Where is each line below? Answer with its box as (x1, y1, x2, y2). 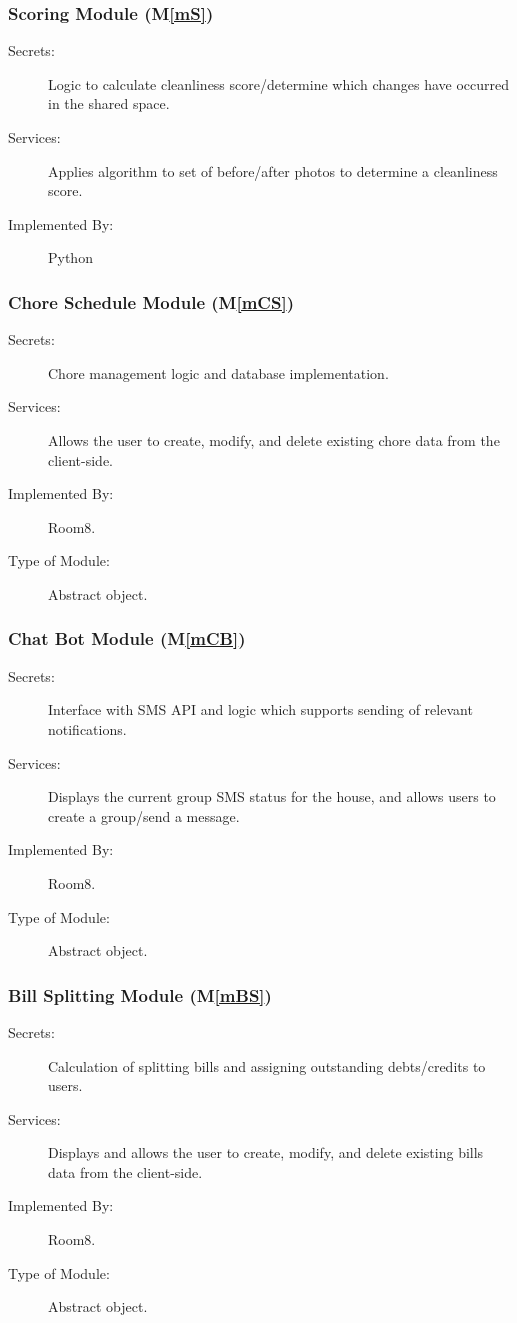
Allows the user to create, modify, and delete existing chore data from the (48, 429, 500, 450)
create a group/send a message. (48, 805, 240, 826)
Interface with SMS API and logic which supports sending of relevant (48, 699, 473, 720)
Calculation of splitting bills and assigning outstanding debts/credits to (48, 1055, 486, 1076)
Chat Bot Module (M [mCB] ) (8, 626, 246, 651)
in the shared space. (48, 93, 170, 114)
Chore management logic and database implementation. (48, 362, 389, 383)
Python (48, 247, 93, 268)
